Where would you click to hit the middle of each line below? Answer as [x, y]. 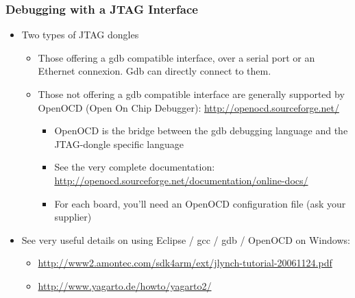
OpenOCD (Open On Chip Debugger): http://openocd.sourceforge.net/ [188, 107]
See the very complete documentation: [135, 167]
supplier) [73, 217]
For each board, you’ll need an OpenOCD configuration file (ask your [200, 203]
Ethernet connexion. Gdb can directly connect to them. [155, 71]
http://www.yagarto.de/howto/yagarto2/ [125, 285]
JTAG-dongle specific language [119, 144]
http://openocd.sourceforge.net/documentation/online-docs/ [181, 180]
